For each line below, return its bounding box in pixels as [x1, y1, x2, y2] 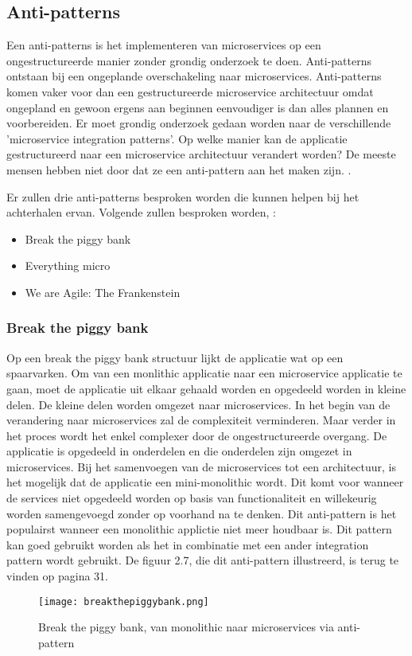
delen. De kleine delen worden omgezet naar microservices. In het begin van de [6, 396, 391, 412]
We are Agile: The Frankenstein [25, 283, 181, 300]
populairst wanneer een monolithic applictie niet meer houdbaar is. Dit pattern [6, 521, 392, 537]
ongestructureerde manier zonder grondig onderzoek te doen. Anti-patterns [6, 52, 371, 68]
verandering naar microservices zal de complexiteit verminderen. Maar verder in [6, 412, 396, 428]
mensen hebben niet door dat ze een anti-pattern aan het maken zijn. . [6, 161, 352, 178]
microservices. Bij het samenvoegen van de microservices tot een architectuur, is [6, 458, 397, 474]
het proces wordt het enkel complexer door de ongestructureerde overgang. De [6, 427, 387, 443]
